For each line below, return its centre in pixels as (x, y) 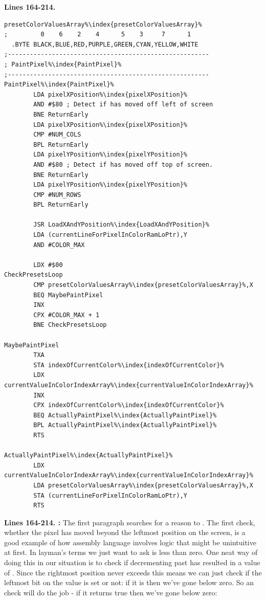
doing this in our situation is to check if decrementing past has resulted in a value (132, 562)
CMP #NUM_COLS (57, 135)
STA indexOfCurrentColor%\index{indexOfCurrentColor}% (129, 365)
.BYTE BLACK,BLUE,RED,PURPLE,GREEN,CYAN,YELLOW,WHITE (105, 44)
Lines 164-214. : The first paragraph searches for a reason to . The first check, (130, 522)
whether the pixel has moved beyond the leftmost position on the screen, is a (125, 532)
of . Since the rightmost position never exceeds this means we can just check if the (133, 572)
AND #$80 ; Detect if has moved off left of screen (123, 105)
